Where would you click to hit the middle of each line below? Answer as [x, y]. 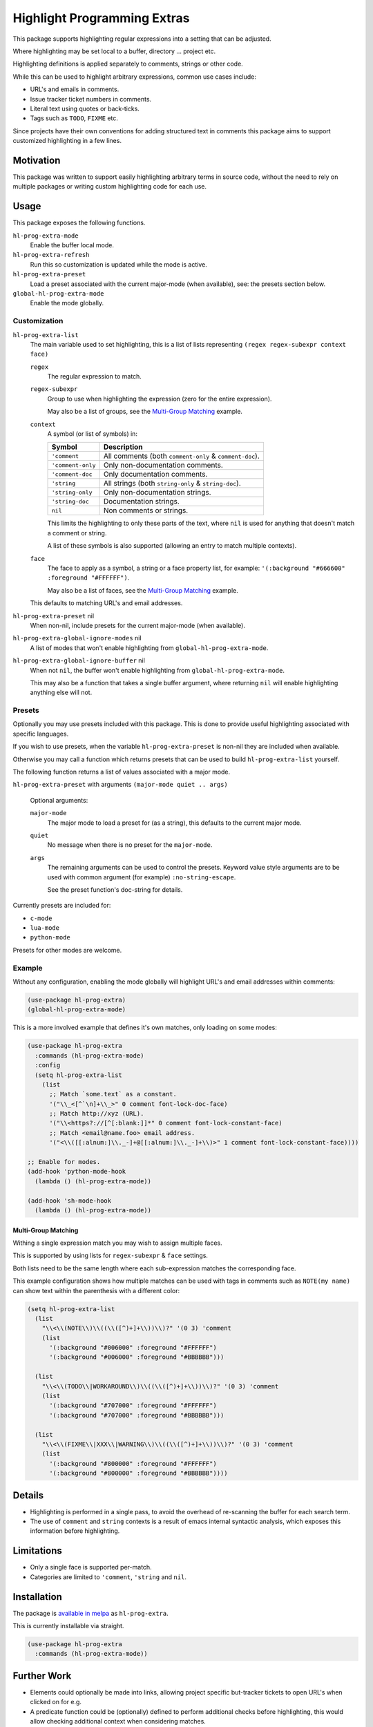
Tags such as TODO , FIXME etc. [74, 118]
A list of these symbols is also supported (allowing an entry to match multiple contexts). [172, 546]
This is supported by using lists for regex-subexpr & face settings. [111, 1256]
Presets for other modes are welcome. [67, 950]
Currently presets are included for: [62, 906]
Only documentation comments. [155, 475]
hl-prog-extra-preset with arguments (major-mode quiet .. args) [120, 785]
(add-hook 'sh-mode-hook [69, 1201]
